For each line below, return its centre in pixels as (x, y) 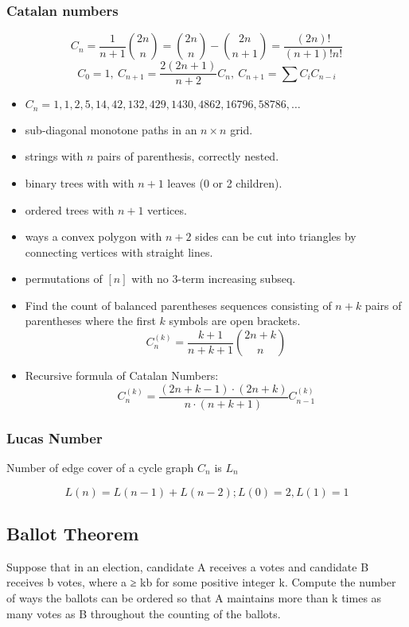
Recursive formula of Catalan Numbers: (122, 375)
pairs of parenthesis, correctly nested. (188, 156)
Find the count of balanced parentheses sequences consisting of (178, 305)
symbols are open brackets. (235, 321)
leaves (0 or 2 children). (225, 182)
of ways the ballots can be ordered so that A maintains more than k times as (194, 597)
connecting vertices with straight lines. (119, 252)
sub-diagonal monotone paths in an (111, 129)
